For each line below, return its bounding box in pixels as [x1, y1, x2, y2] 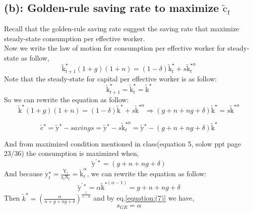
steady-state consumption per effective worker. [4, 33, 145, 43]
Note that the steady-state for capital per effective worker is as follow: [4, 73, 217, 83]
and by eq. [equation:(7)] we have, [93, 193, 194, 203]
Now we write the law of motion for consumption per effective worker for [4, 43, 225, 53]
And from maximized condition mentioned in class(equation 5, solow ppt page [4, 138, 241, 148]
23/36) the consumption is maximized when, [4, 148, 139, 158]
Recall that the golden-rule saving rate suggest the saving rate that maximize [4, 23, 239, 34]
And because [4, 168, 43, 179]
